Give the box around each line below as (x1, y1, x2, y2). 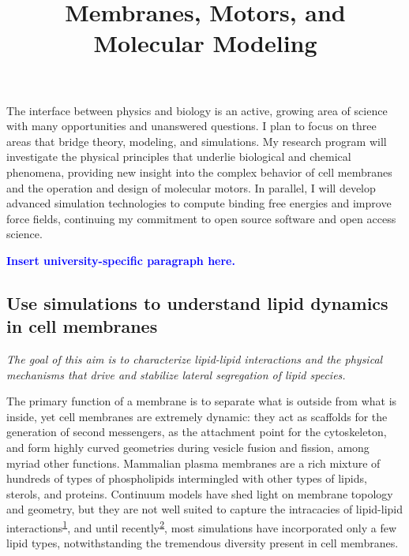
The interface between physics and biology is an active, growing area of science (6, 102, 388, 118)
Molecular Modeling (93, 27, 317, 59)
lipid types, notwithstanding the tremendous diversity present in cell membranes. (6, 535, 399, 551)
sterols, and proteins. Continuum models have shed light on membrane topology (6, 485, 393, 502)
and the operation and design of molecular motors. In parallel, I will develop (6, 179, 376, 196)
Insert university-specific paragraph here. (6, 252, 235, 268)
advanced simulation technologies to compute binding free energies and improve (6, 195, 392, 211)
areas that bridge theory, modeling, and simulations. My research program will (6, 132, 387, 149)
